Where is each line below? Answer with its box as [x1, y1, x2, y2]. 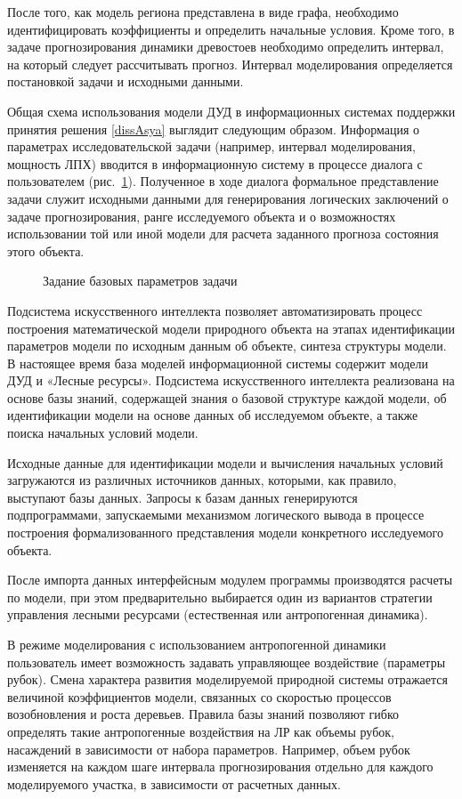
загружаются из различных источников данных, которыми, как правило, [7, 471, 397, 489]
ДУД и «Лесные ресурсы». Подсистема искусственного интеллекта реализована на [7, 371, 455, 390]
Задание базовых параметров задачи [43, 271, 238, 290]
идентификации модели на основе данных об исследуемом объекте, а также [7, 406, 418, 424]
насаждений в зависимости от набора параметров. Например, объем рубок [7, 739, 410, 758]
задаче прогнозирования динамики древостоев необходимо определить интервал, [7, 37, 444, 56]
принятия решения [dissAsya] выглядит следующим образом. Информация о [7, 119, 420, 138]
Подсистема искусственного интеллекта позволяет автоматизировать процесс [7, 301, 423, 319]
